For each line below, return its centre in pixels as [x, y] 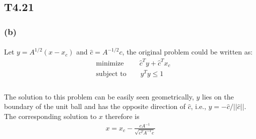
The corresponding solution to [50, 116]
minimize [110, 63]
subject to [111, 74]
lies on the [218, 96]
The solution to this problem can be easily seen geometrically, [99, 96]
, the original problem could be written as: [187, 52]
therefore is [122, 116]
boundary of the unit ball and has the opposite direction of [95, 106]
